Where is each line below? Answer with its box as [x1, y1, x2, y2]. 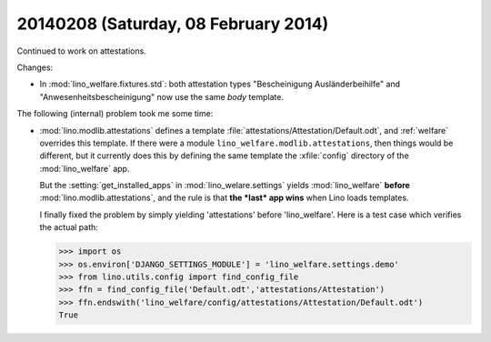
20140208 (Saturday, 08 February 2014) [16, 14, 329, 34]
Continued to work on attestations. [16, 45, 147, 56]
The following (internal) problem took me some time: [16, 108, 214, 119]
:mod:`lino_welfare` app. [39, 163, 130, 174]
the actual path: [39, 222, 99, 233]
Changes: [16, 62, 54, 73]
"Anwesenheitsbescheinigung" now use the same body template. [39, 91, 284, 102]
